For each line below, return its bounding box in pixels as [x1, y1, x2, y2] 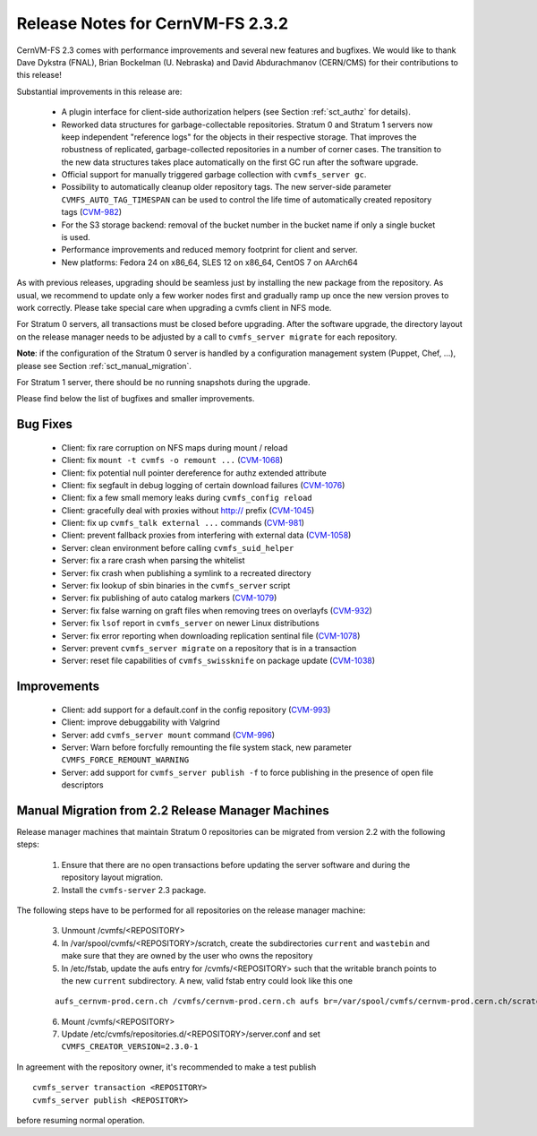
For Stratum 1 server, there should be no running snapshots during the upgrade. [16, 376, 311, 387]
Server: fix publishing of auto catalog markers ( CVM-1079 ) [61, 592, 277, 604]
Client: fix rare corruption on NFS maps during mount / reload [61, 442, 288, 452]
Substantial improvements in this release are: [16, 86, 183, 97]
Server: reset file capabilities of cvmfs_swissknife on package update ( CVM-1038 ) [61, 655, 376, 667]
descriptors [61, 779, 104, 790]
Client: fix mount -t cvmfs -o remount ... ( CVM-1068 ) [61, 455, 284, 466]
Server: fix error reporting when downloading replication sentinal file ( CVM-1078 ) [61, 630, 361, 641]
